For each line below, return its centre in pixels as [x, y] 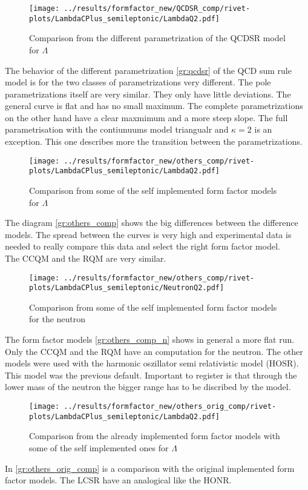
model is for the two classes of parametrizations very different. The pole [138, 82]
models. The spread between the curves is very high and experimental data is [148, 234]
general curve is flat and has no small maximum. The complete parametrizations [154, 106]
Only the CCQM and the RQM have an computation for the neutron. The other [154, 351]
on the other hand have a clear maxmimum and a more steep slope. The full [146, 117]
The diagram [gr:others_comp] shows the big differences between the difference [152, 223]
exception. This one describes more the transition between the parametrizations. [154, 141]
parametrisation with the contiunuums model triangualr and [117, 129]
